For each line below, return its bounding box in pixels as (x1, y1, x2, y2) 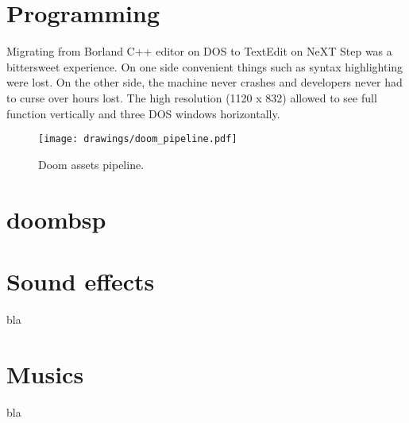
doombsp (6, 202, 106, 235)
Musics (6, 357, 84, 390)
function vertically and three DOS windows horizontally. (6, 105, 280, 121)
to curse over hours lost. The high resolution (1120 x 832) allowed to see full (6, 89, 377, 106)
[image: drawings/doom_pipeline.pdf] (38, 133, 237, 145)
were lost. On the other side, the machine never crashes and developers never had (6, 74, 403, 90)
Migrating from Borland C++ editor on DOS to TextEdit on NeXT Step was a (6, 43, 392, 60)
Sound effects (6, 264, 155, 297)
